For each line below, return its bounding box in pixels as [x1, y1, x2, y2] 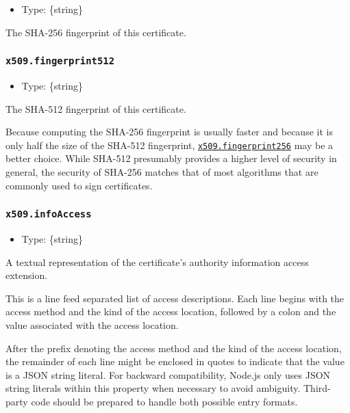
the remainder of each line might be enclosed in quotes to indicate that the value [5, 354, 345, 369]
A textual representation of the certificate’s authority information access [5, 254, 309, 269]
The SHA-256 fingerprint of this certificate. [5, 25, 186, 39]
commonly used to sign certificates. [5, 178, 153, 192]
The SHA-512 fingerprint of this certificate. [5, 101, 186, 116]
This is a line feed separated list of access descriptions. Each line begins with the [5, 291, 345, 305]
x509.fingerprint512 [5, 55, 115, 67]
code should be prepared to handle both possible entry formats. [31, 394, 298, 408]
